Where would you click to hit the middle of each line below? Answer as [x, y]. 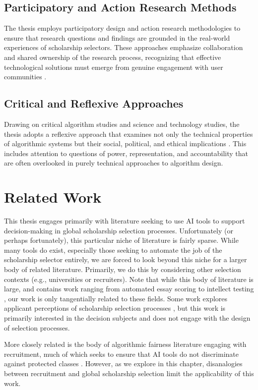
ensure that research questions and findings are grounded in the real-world [117, 37]
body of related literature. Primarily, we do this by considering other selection [123, 269]
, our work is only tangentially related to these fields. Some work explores [116, 298]
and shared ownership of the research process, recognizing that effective [113, 57]
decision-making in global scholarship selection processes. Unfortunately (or [119, 230]
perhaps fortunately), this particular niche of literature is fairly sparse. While [121, 240]
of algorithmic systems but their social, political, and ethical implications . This [125, 143]
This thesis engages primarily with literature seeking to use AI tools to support [125, 221]
